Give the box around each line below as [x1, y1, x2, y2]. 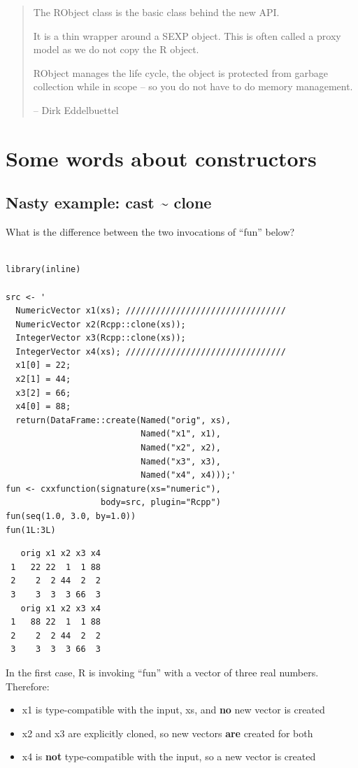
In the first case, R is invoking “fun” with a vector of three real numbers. [6, 664, 319, 679]
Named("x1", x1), [141, 429, 221, 439]
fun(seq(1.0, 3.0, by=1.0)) [6, 511, 136, 522]
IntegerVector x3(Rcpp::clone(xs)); [15, 333, 186, 343]
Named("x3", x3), [141, 456, 221, 467]
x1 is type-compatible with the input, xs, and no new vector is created [22, 702, 325, 717]
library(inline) [6, 264, 81, 275]
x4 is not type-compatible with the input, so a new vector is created [22, 749, 316, 764]
